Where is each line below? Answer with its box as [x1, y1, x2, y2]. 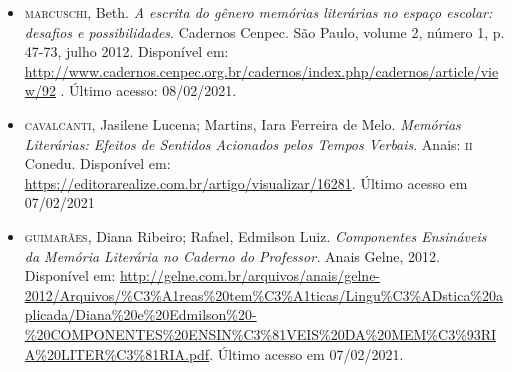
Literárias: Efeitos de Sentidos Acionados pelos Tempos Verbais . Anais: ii [24, 133, 473, 154]
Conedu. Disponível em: [24, 153, 171, 174]
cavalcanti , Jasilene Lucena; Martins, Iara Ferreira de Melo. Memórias [24, 113, 461, 134]
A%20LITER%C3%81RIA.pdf [24, 343, 210, 364]
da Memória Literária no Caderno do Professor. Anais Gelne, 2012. [24, 245, 440, 266]
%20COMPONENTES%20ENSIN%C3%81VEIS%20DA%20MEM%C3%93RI [24, 323, 497, 344]
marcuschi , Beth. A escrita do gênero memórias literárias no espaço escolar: [24, 2, 493, 22]
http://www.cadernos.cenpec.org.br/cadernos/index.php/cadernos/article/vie [24, 60, 499, 81]
